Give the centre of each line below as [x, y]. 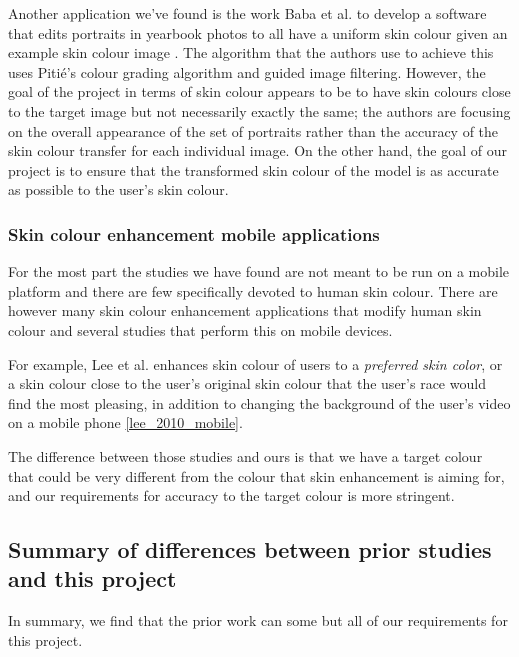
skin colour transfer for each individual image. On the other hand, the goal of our [257, 150]
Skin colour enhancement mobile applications [194, 233]
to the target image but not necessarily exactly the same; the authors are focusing [259, 110]
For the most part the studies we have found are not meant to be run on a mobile [259, 271]
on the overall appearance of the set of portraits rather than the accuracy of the [253, 130]
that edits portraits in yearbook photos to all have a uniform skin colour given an [258, 32]
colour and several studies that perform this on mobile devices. [200, 329]
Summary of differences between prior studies [250, 549]
